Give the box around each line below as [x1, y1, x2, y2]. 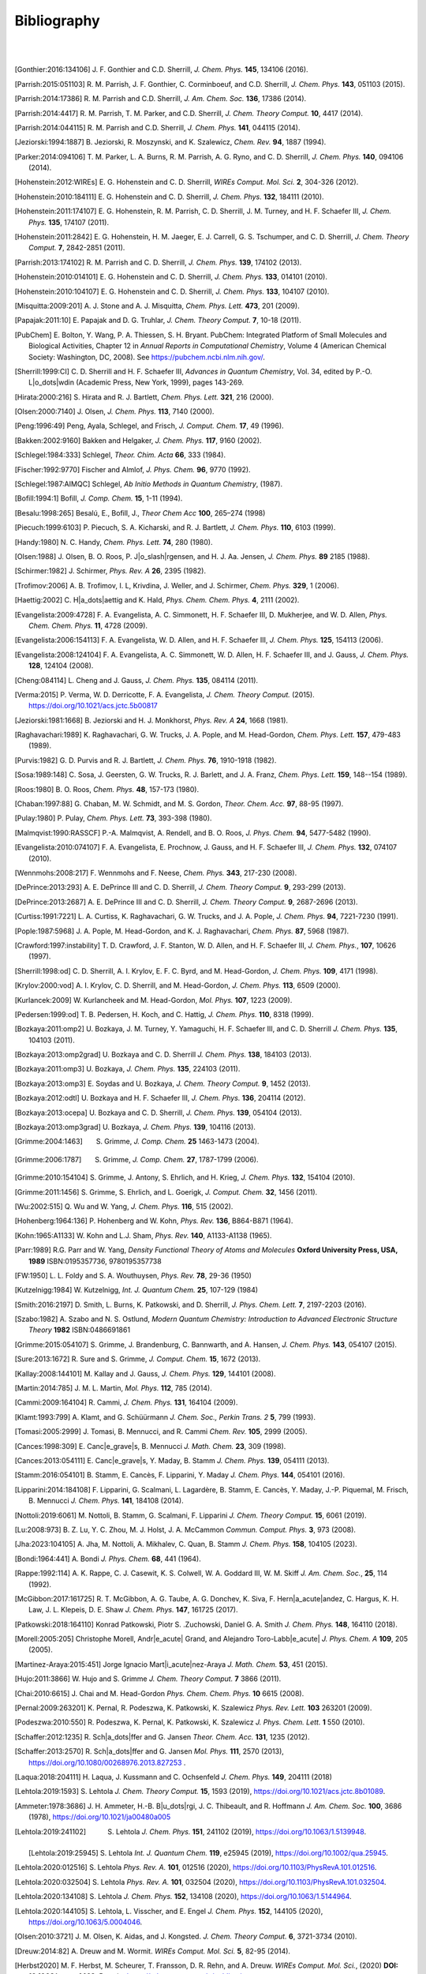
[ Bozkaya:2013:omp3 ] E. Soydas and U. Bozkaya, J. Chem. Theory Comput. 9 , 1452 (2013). [14, 1079, 311, 1088]
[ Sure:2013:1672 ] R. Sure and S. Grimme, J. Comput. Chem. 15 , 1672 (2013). [14, 1354, 261, 1364]
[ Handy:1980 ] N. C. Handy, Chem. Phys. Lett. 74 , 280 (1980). [14, 537, 213, 546]
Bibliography [14, 12, 100, 29]
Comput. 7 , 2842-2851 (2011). [28, 243, 125, 253]
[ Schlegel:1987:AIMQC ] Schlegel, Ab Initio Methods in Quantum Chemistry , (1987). [14, 479, 283, 489]
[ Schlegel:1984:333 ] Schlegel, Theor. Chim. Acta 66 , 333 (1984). [14, 450, 226, 460]
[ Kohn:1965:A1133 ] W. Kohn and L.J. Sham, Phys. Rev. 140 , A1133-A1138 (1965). [14, 1230, 272, 1240]
